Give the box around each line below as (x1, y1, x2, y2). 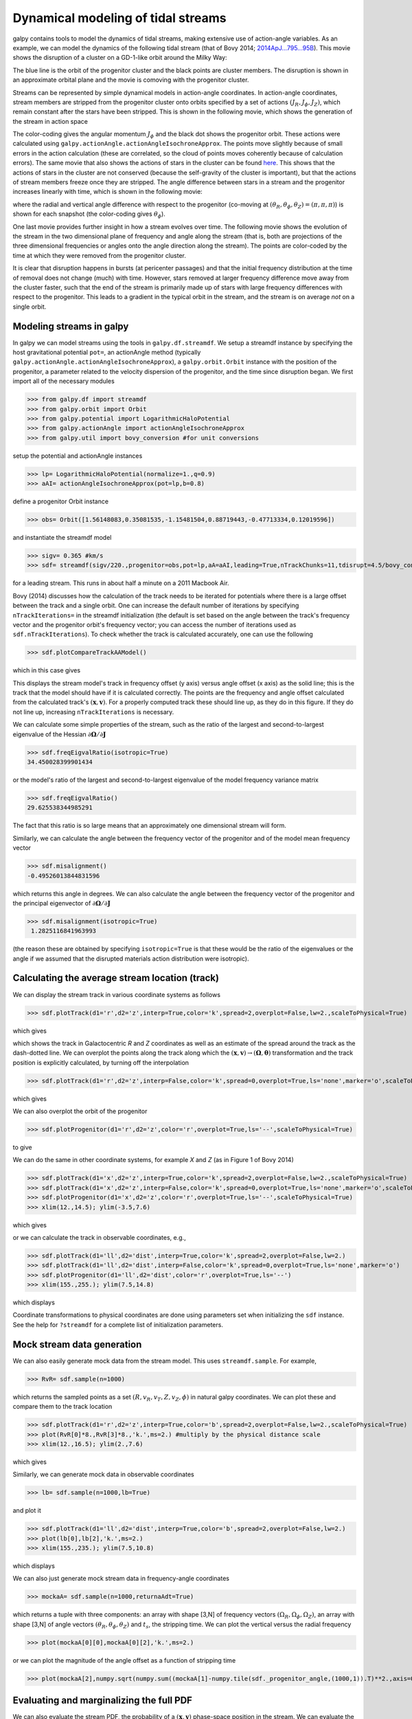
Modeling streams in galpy (12, 320, 129, 332)
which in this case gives (12, 666, 81, 675)
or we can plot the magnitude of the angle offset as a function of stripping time (12, 1656, 236, 1664)
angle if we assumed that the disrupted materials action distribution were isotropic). (12, 954, 249, 963)
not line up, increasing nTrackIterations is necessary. (12, 708, 174, 716)
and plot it (12, 1507, 41, 1515)
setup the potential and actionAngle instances (12, 451, 143, 460)
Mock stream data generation (12, 1338, 142, 1350)
